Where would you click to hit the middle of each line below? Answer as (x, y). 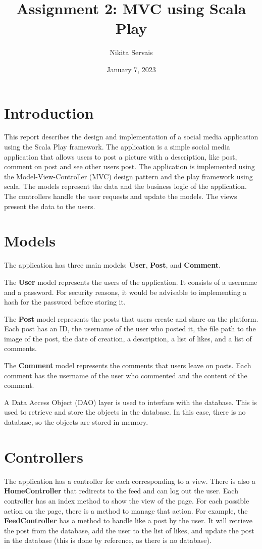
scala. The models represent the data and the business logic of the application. (125, 186)
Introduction (49, 112)
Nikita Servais (131, 52)
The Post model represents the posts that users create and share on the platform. (131, 318)
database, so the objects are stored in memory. (76, 422)
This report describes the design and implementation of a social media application (131, 137)
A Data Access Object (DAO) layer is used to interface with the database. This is (130, 402)
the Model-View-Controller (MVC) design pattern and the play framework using (128, 176)
